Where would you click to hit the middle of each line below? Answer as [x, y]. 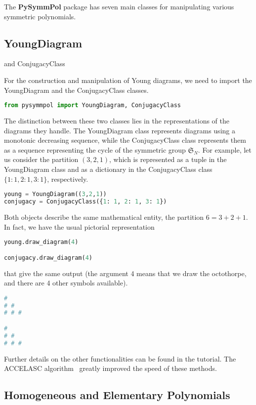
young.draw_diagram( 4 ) [41, 242]
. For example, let [225, 149]
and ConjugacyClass [35, 63]
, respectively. [68, 179]
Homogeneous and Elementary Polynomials [117, 395]
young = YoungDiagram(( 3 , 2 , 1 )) [55, 194]
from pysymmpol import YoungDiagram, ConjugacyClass [92, 105]
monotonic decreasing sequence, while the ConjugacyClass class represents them [125, 140]
